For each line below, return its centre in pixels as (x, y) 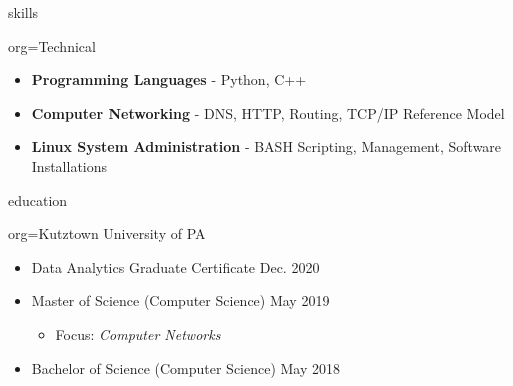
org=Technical (52, 45)
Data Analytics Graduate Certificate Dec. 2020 (175, 266)
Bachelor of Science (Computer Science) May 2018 (186, 367)
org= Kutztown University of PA (107, 233)
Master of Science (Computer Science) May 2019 (180, 300)
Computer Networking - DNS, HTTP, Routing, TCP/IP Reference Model (268, 112)
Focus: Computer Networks (138, 333)
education (38, 199)
